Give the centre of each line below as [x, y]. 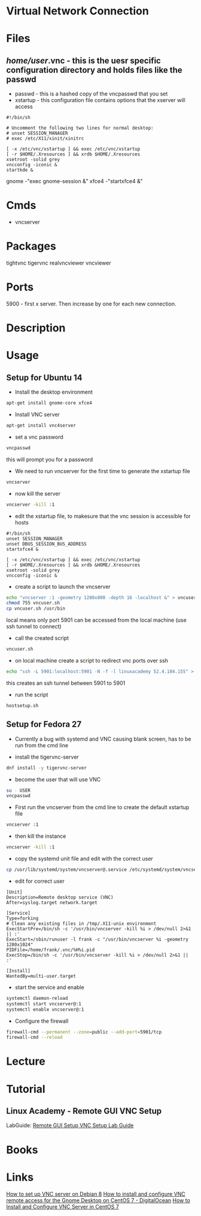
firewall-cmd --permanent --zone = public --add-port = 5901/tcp [84, 1032]
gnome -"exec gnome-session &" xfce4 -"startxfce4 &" [74, 181]
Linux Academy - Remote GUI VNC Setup [84, 1111]
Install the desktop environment [54, 392]
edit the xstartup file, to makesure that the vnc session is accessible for [103, 516]
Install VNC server [37, 415]
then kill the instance [40, 836]
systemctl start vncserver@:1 [44, 1004]
